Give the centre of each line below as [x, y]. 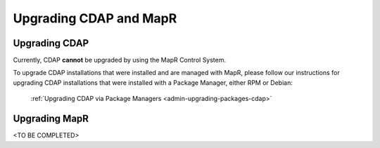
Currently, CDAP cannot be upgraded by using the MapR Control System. [120, 60]
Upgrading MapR [51, 119]
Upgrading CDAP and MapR [95, 18]
